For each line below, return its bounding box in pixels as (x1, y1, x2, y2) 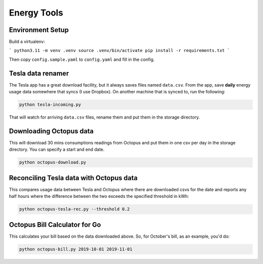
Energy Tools (9, 7, 63, 18)
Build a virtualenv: (9, 39, 45, 45)
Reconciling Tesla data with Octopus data (9, 174, 138, 182)
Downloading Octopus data (9, 127, 94, 135)
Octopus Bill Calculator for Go (9, 220, 101, 229)
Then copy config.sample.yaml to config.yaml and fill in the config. (9, 56, 155, 62)
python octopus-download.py (19, 159, 86, 165)
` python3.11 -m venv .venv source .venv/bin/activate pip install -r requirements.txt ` (9, 48, 230, 53)
